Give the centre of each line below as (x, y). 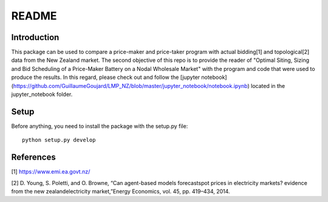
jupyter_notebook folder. (42, 95)
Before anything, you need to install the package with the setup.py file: (100, 126)
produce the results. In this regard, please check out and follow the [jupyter (106, 77)
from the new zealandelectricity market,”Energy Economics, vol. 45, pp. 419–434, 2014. (121, 191)
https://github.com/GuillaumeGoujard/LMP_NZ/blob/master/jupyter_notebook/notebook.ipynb (130, 86)
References (33, 157)
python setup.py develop (59, 140)
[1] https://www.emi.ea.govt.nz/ (51, 172)
